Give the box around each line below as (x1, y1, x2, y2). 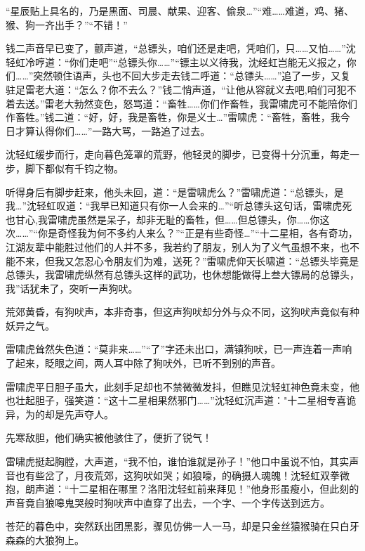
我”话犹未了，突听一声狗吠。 (6, 280, 138, 295)
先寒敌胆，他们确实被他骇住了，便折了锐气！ (6, 430, 212, 445)
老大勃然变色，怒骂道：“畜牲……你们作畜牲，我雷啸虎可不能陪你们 (54, 96, 357, 110)
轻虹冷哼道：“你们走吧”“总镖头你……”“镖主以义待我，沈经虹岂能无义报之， (6, 54, 347, 69)
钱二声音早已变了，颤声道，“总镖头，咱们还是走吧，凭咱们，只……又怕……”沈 (6, 41, 356, 56)
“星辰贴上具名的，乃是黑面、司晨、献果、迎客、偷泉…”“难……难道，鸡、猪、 (6, 4, 354, 18)
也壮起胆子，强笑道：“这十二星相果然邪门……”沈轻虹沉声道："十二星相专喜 (6, 393, 347, 408)
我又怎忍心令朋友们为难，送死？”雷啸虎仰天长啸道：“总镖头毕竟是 (54, 253, 359, 268)
